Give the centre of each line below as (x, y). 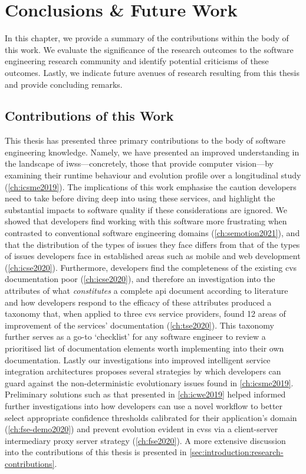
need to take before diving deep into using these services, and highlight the (140, 198)
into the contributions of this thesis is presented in (96, 452)
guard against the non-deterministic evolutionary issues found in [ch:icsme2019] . (149, 382)
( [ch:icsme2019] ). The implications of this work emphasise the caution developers (151, 186)
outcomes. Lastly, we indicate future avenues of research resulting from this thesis (152, 72)
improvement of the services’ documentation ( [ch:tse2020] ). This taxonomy (139, 325)
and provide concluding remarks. (64, 84)
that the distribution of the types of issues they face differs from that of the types (152, 244)
